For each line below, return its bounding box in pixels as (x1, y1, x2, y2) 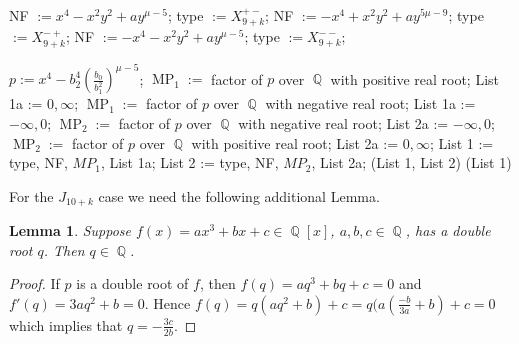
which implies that (9, 314, 123, 335)
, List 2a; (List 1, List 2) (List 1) (311, 152, 512, 173)
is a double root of (76, 273, 189, 294)
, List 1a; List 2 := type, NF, (100, 152, 279, 173)
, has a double (405, 220, 491, 241)
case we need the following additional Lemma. (98, 185, 380, 206)
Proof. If (9, 273, 60, 294)
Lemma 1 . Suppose (9, 220, 132, 241)
